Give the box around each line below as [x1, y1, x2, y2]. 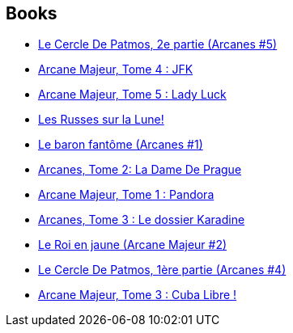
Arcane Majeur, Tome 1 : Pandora [38, 188, 214, 202]
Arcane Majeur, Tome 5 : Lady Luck [38, 87, 227, 102]
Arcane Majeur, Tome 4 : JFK [38, 62, 193, 77]
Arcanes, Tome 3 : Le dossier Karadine [38, 213, 245, 227]
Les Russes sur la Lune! [38, 112, 164, 127]
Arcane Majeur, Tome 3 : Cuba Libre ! [38, 288, 237, 302]
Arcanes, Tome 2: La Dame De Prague [38, 162, 242, 177]
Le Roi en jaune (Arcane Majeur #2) [38, 238, 227, 252]
